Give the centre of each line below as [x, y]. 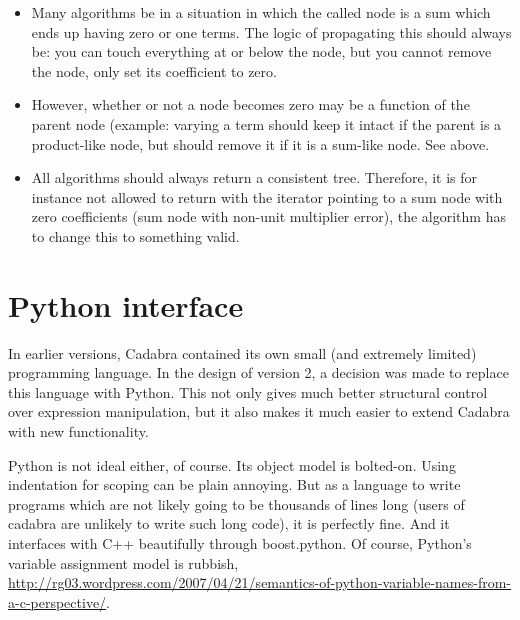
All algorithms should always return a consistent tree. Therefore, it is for [254, 177]
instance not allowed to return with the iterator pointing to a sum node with [267, 196]
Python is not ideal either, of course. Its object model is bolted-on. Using [232, 464]
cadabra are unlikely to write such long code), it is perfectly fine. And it [229, 523]
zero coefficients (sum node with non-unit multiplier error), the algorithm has [268, 216]
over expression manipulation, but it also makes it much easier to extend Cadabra [259, 411]
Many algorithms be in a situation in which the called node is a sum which [261, 12]
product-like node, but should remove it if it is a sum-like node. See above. [260, 143]
